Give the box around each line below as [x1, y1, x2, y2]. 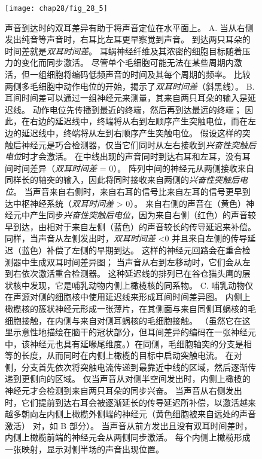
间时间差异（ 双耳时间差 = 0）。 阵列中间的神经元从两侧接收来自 [5, 161, 254, 174]
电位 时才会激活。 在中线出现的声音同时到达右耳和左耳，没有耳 [5, 150, 251, 163]
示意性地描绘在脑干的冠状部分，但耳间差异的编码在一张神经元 [13, 326, 256, 338]
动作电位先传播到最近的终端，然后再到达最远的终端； [32, 103, 242, 115]
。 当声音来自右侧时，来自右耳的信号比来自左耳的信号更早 [13, 185, 242, 197]
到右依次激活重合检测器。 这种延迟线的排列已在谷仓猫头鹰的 [5, 267, 242, 280]
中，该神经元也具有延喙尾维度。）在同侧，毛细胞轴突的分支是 [5, 337, 243, 350]
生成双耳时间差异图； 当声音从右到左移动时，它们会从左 [29, 255, 251, 268]
